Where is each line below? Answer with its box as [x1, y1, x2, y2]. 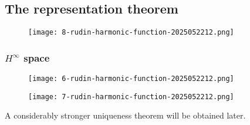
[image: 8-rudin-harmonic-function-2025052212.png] [28, 28, 234, 37]
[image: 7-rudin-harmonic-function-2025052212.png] [28, 92, 234, 101]
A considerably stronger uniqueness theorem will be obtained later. [5, 109, 246, 121]
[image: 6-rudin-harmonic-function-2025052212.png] [28, 75, 234, 83]
